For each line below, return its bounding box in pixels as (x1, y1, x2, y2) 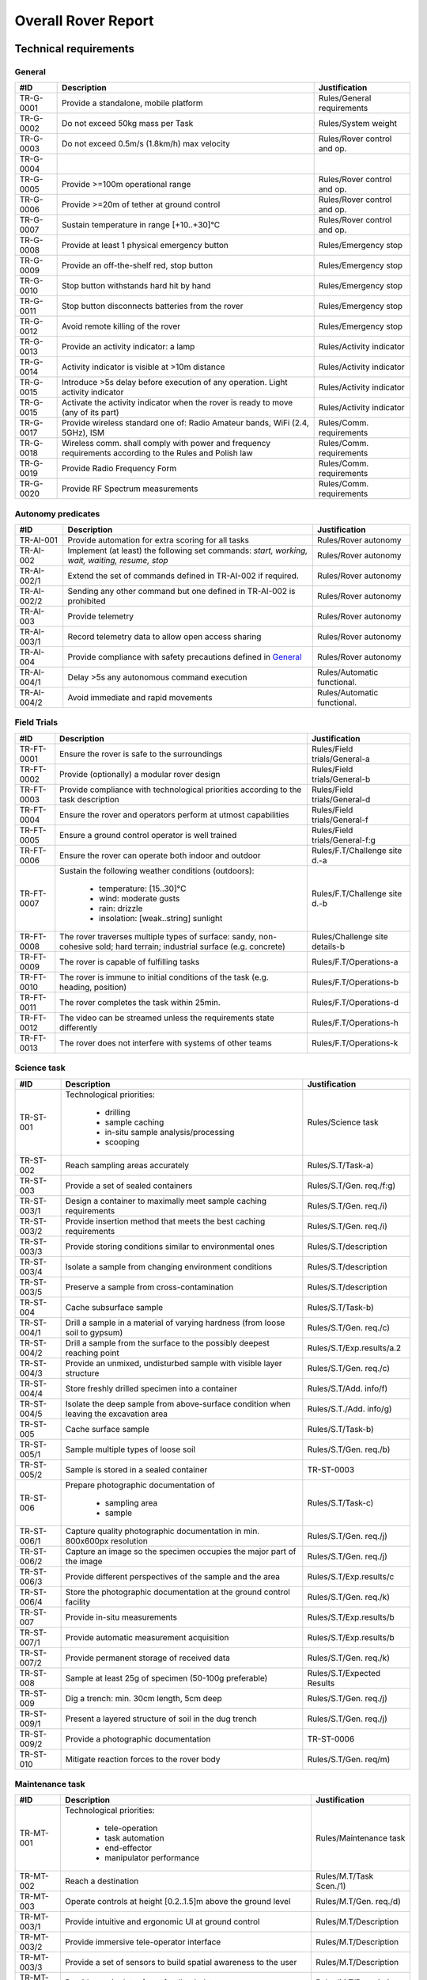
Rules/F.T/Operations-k (311, 1038, 399, 1049)
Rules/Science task (307, 1117, 379, 1128)
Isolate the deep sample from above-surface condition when (65, 1398, 291, 1409)
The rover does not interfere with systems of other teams (59, 1038, 272, 1049)
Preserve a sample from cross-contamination (65, 1281, 234, 1293)
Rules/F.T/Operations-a (311, 956, 399, 967)
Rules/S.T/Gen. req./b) (307, 1444, 391, 1455)
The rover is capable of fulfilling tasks (59, 956, 200, 967)
